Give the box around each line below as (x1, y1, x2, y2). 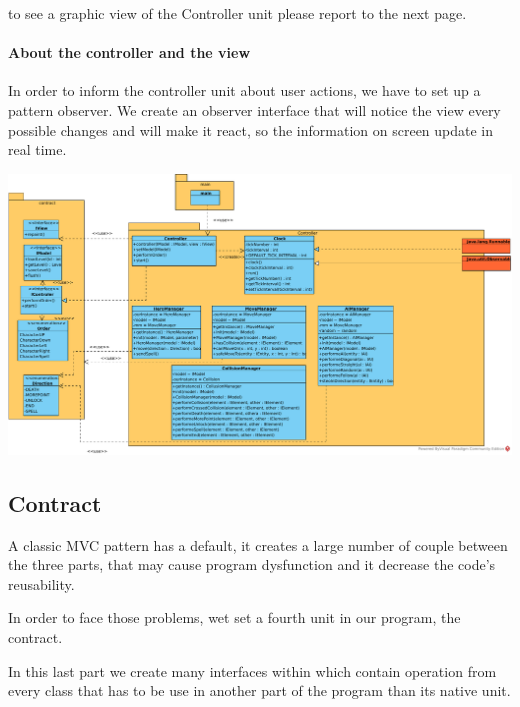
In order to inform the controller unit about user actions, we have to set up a (8, 80, 481, 101)
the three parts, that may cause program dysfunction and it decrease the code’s (8, 554, 496, 575)
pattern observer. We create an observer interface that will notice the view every (8, 99, 501, 120)
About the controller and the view (8, 42, 251, 63)
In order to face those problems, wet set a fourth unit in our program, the (8, 607, 461, 628)
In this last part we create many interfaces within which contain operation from (8, 660, 497, 681)
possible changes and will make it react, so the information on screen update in (8, 119, 494, 140)
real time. (8, 139, 67, 160)
